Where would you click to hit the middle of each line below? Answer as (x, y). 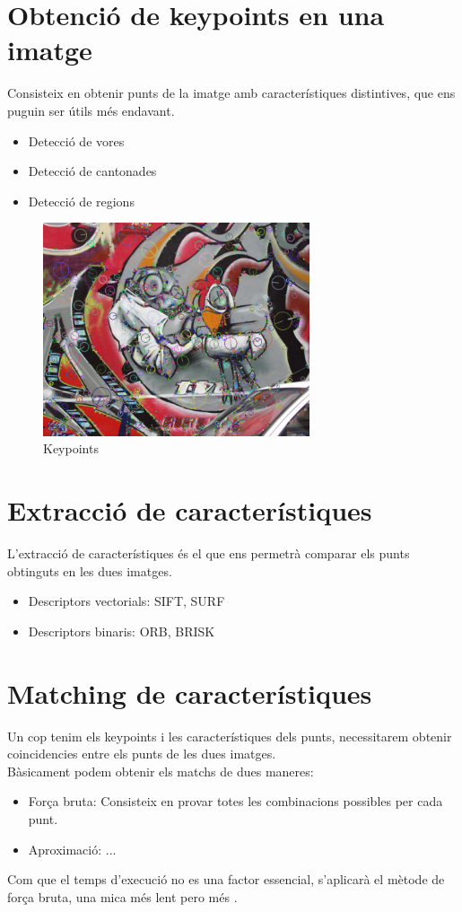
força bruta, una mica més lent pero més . (122, 896)
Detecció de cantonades (92, 171)
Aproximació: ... (72, 849)
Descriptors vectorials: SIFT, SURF (126, 601)
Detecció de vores (76, 140)
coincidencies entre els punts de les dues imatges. (142, 754)
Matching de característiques (190, 693)
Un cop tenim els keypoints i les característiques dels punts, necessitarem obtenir (230, 736)
